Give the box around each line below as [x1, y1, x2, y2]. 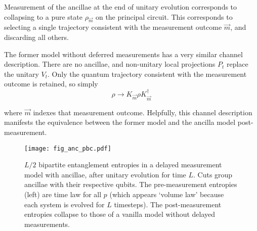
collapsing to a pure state [4, 11, 82, 22]
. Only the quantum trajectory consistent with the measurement [48, 68, 247, 79]
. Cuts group [193, 169, 233, 179]
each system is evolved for [24, 199, 105, 209]
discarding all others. [4, 31, 69, 42]
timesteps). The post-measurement [114, 199, 222, 209]
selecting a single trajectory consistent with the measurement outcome [4, 22, 222, 32]
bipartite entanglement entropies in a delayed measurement [38, 159, 222, 170]
